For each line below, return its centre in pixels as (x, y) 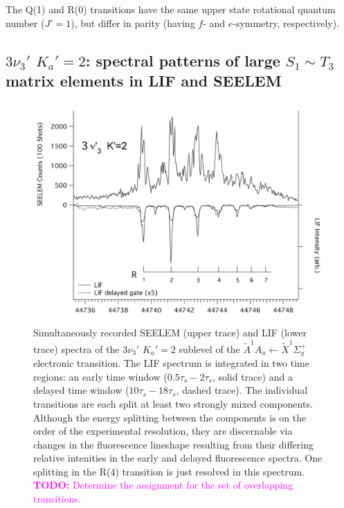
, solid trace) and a (252, 376)
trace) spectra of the (76, 348)
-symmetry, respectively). (286, 22)
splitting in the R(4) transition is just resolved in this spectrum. (169, 471)
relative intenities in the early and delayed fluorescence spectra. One (178, 458)
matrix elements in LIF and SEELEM (144, 80)
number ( (25, 22)
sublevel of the (209, 348)
